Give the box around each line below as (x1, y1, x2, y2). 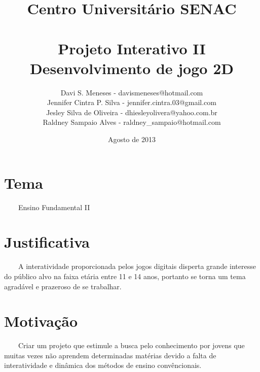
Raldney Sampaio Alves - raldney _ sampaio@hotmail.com (43, 117, 221, 127)
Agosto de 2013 (108, 134, 156, 145)
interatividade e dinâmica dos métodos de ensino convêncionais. (4, 360, 202, 370)
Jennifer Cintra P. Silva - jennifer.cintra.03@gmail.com (47, 97, 216, 108)
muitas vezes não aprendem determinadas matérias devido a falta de (4, 350, 216, 360)
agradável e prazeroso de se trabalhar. (4, 281, 122, 291)
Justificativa (4, 231, 90, 252)
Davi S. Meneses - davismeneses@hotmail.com (60, 87, 203, 97)
